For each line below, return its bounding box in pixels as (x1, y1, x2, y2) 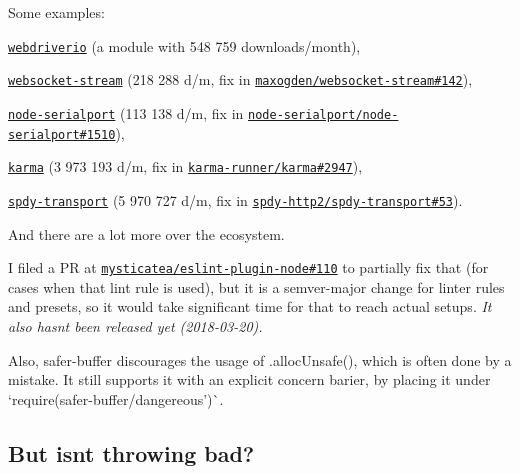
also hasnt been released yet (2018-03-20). (8, 315, 263, 336)
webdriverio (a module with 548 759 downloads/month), (8, 35, 361, 56)
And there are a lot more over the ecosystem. (8, 223, 285, 244)
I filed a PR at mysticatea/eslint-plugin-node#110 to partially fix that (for (8, 257, 489, 278)
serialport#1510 (8, 127, 116, 142)
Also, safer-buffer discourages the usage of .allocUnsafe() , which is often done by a (8, 349, 512, 370)
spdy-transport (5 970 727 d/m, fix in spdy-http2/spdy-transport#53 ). (8, 189, 463, 210)
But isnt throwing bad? (8, 437, 255, 468)
